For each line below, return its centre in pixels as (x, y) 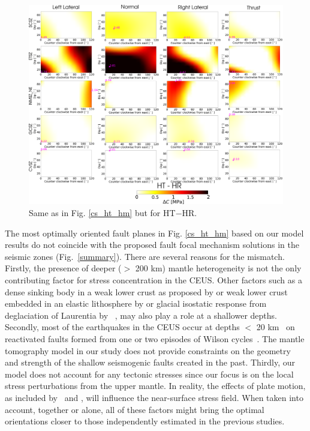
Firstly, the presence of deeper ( (63, 268)
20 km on (276, 327)
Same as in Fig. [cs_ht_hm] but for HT (102, 213)
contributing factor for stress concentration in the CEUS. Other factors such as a (154, 280)
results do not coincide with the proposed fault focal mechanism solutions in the (152, 245)
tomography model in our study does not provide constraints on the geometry (148, 350)
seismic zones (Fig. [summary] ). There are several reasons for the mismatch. (145, 256)
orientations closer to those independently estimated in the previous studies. (145, 421)
